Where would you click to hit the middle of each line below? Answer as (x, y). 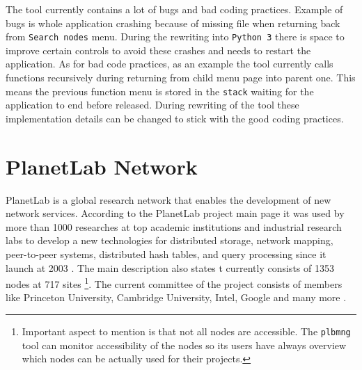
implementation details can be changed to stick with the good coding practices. (175, 118)
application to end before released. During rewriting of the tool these (152, 105)
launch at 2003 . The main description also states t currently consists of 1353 (170, 267)
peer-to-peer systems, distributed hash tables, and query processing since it (166, 254)
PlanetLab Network (102, 166)
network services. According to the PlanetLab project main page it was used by (175, 213)
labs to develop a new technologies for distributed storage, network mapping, (170, 240)
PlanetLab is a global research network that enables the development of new (168, 199)
